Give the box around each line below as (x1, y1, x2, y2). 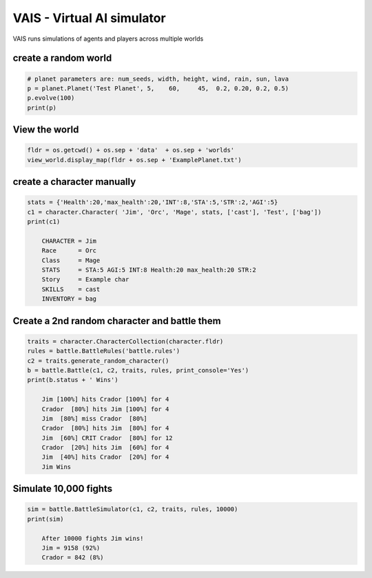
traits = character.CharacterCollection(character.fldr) (27, 337, 224, 345)
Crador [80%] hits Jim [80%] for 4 (41, 424, 169, 432)
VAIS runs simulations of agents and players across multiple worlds (12, 34, 204, 43)
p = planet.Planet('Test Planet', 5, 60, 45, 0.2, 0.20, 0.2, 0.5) (27, 84, 289, 92)
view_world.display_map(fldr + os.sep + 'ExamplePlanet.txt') (27, 156, 242, 163)
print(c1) (27, 218, 61, 226)
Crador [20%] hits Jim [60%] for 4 (41, 444, 169, 452)
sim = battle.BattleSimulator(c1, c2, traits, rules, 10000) (27, 506, 238, 513)
